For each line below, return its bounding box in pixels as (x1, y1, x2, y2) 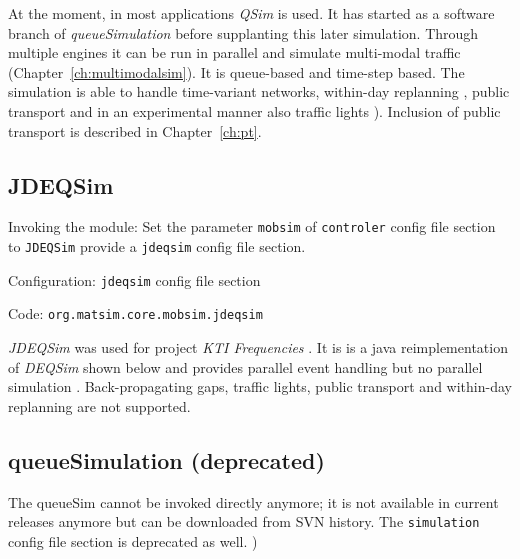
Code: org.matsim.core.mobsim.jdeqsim (8, 303, 263, 324)
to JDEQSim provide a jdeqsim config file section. (8, 236, 306, 257)
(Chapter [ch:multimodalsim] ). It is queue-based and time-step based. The (8, 61, 465, 82)
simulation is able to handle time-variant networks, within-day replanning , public (8, 81, 510, 102)
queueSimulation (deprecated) (8, 444, 325, 475)
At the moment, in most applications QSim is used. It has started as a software (8, 3, 495, 23)
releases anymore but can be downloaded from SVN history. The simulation (8, 511, 480, 532)
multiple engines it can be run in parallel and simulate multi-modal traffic (8, 42, 461, 63)
